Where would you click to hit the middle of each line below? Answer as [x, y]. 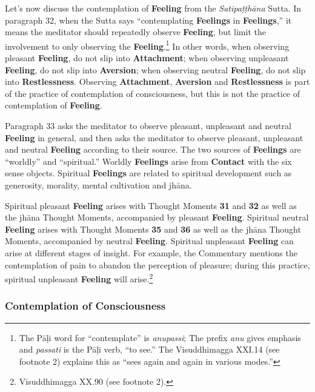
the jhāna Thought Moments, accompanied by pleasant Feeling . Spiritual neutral [157, 217]
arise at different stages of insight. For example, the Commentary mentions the [151, 252]
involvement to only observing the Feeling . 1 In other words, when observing [147, 45]
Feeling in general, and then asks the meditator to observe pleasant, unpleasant [154, 137]
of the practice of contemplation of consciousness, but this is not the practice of [153, 93]
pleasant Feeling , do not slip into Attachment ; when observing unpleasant [147, 58]
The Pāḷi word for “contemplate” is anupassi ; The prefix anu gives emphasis [160, 337]
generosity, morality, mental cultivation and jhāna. [98, 184]
